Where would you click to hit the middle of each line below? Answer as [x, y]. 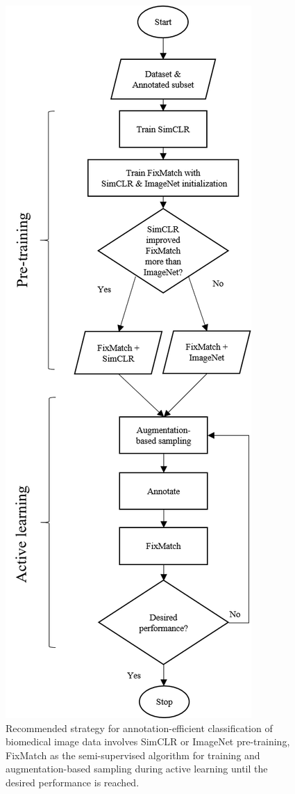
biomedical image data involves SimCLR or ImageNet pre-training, [148, 741]
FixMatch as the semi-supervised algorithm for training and [133, 755]
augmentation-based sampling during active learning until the [137, 769]
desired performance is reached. [73, 782]
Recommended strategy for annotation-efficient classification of [139, 728]
